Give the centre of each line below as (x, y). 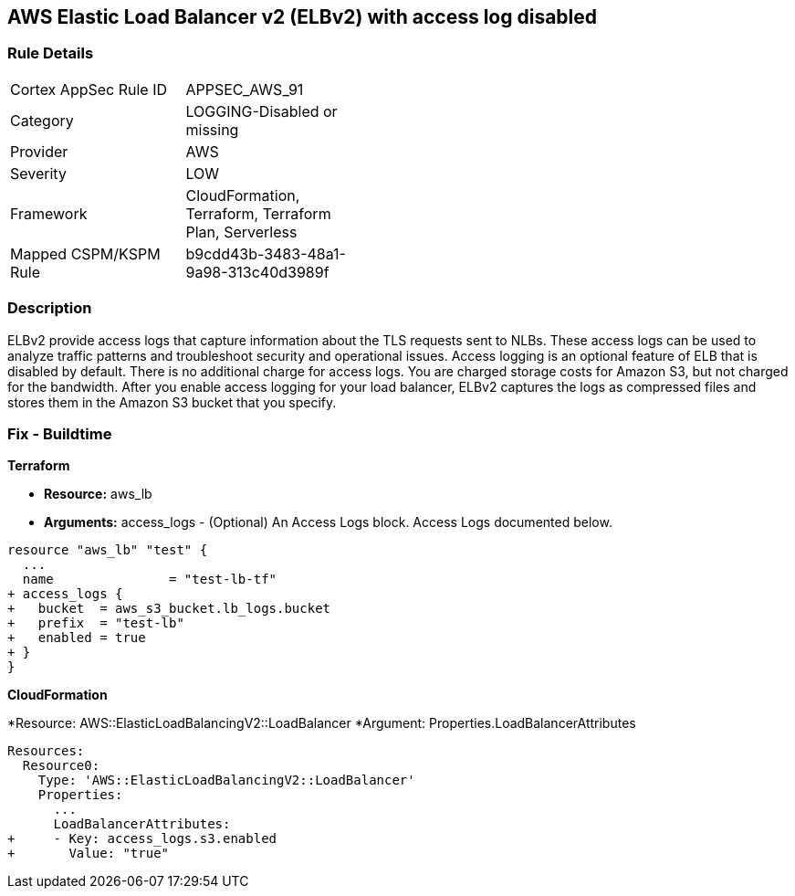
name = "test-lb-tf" (150, 580)
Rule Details (51, 53)
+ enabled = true (77, 638)
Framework (49, 213)
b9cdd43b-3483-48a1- (266, 253)
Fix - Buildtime (60, 433)
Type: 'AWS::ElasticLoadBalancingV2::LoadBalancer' (226, 780)
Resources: (46, 751)
